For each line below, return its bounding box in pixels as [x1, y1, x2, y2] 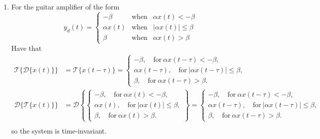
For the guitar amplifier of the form [11, 1, 120, 11]
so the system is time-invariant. [11, 125, 107, 136]
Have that [11, 43, 42, 53]
